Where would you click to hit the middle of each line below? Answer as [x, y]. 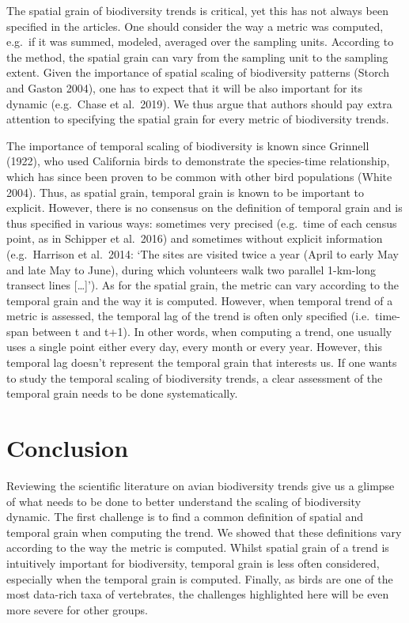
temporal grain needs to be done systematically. [122, 393]
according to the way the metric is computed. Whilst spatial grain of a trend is [198, 547]
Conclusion [68, 448]
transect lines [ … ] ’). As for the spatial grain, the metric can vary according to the [203, 285]
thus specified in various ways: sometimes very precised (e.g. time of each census [202, 223]
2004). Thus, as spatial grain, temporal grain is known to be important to [185, 192]
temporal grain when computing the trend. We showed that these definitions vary [204, 532]
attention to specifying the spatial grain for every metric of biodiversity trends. [198, 119]
